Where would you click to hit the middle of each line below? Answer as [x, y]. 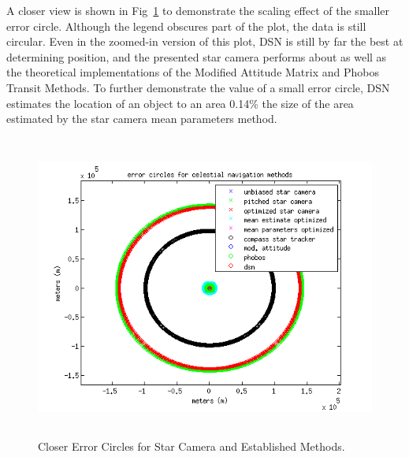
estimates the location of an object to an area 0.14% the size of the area [180, 103]
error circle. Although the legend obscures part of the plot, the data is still [186, 26]
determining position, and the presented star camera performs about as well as [197, 56]
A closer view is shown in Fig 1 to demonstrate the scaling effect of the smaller [198, 10]
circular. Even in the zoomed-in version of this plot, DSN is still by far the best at [205, 41]
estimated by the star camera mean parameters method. [142, 119]
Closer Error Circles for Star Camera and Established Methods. [191, 446]
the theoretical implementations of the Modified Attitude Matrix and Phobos [193, 72]
